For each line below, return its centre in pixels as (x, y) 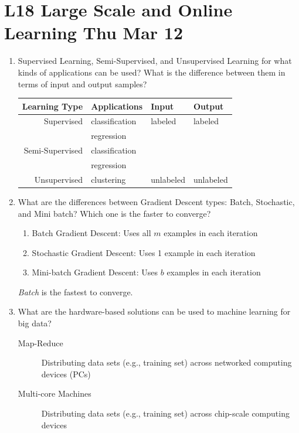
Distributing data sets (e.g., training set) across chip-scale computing (165, 413)
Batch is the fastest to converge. (75, 291)
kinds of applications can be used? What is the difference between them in (152, 72)
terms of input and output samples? (82, 83)
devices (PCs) (66, 374)
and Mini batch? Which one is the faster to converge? (114, 213)
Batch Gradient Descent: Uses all (91, 233)
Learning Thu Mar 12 (94, 33)
